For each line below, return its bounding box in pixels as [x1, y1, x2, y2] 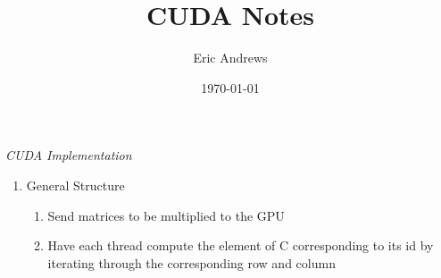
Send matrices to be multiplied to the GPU [47, 206, 285, 224]
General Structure [26, 175, 125, 194]
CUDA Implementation [5, 146, 132, 164]
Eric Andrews [193, 48, 268, 67]
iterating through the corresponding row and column [47, 253, 336, 272]
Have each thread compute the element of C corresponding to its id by [47, 236, 434, 255]
